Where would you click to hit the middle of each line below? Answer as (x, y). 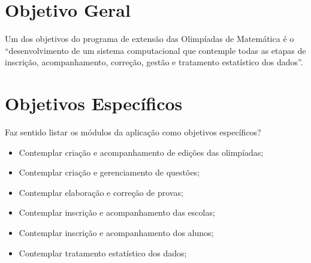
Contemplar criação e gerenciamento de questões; (109, 172)
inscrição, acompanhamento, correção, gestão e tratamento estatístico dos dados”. (154, 62)
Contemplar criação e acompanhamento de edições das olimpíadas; (141, 152)
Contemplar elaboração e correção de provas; (101, 192)
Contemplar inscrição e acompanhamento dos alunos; (116, 232)
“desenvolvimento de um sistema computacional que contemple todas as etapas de (155, 50)
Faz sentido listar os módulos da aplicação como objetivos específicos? (133, 132)
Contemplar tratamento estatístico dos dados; (103, 253)
